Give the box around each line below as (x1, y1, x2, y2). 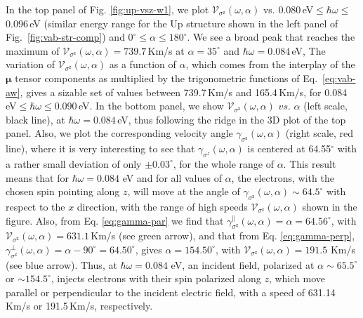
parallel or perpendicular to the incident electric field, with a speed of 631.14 (6, 284, 336, 299)
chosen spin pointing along (6, 184, 120, 199)
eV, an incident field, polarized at (171, 257, 315, 272)
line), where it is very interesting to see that (6, 141, 195, 156)
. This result (283, 156, 336, 171)
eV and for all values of (122, 170, 222, 185)
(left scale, (303, 98, 348, 113)
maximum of (6, 43, 60, 58)
